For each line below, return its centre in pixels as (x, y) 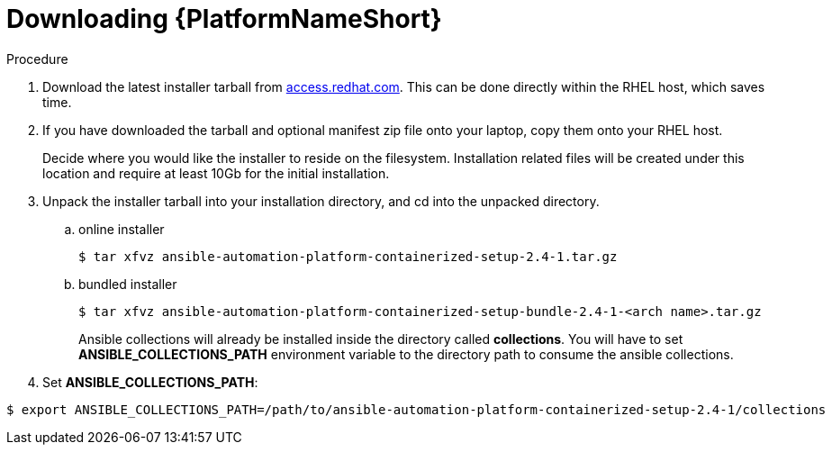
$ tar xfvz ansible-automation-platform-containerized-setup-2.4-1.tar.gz (348, 256)
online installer (122, 229)
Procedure (37, 59)
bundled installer (128, 284)
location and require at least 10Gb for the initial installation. (216, 173)
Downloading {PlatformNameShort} (224, 19)
